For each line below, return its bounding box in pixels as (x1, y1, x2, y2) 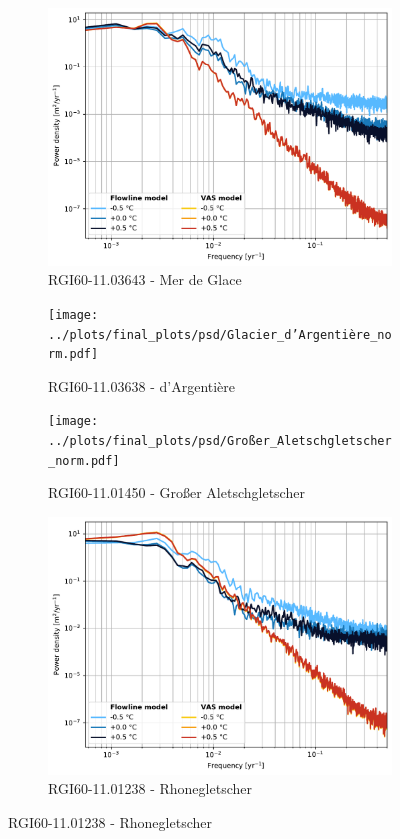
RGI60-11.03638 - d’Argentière (48, 375, 236, 396)
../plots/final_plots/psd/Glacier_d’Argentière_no (48, 327, 392, 342)
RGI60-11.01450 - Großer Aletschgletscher (48, 482, 305, 503)
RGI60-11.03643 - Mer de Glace (48, 269, 242, 290)
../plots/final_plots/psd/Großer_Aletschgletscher (48, 434, 392, 449)
